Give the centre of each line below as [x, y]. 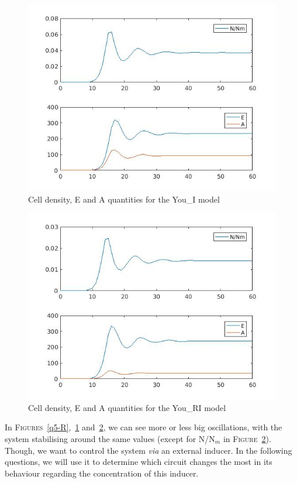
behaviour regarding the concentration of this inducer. [102, 473]
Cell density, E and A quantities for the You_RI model [127, 407]
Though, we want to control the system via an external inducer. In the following [148, 450]
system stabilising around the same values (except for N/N [110, 438]
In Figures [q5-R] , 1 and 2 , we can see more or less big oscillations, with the [144, 427]
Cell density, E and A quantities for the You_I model [124, 199]
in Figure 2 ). [247, 438]
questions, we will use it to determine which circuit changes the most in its [139, 462]
